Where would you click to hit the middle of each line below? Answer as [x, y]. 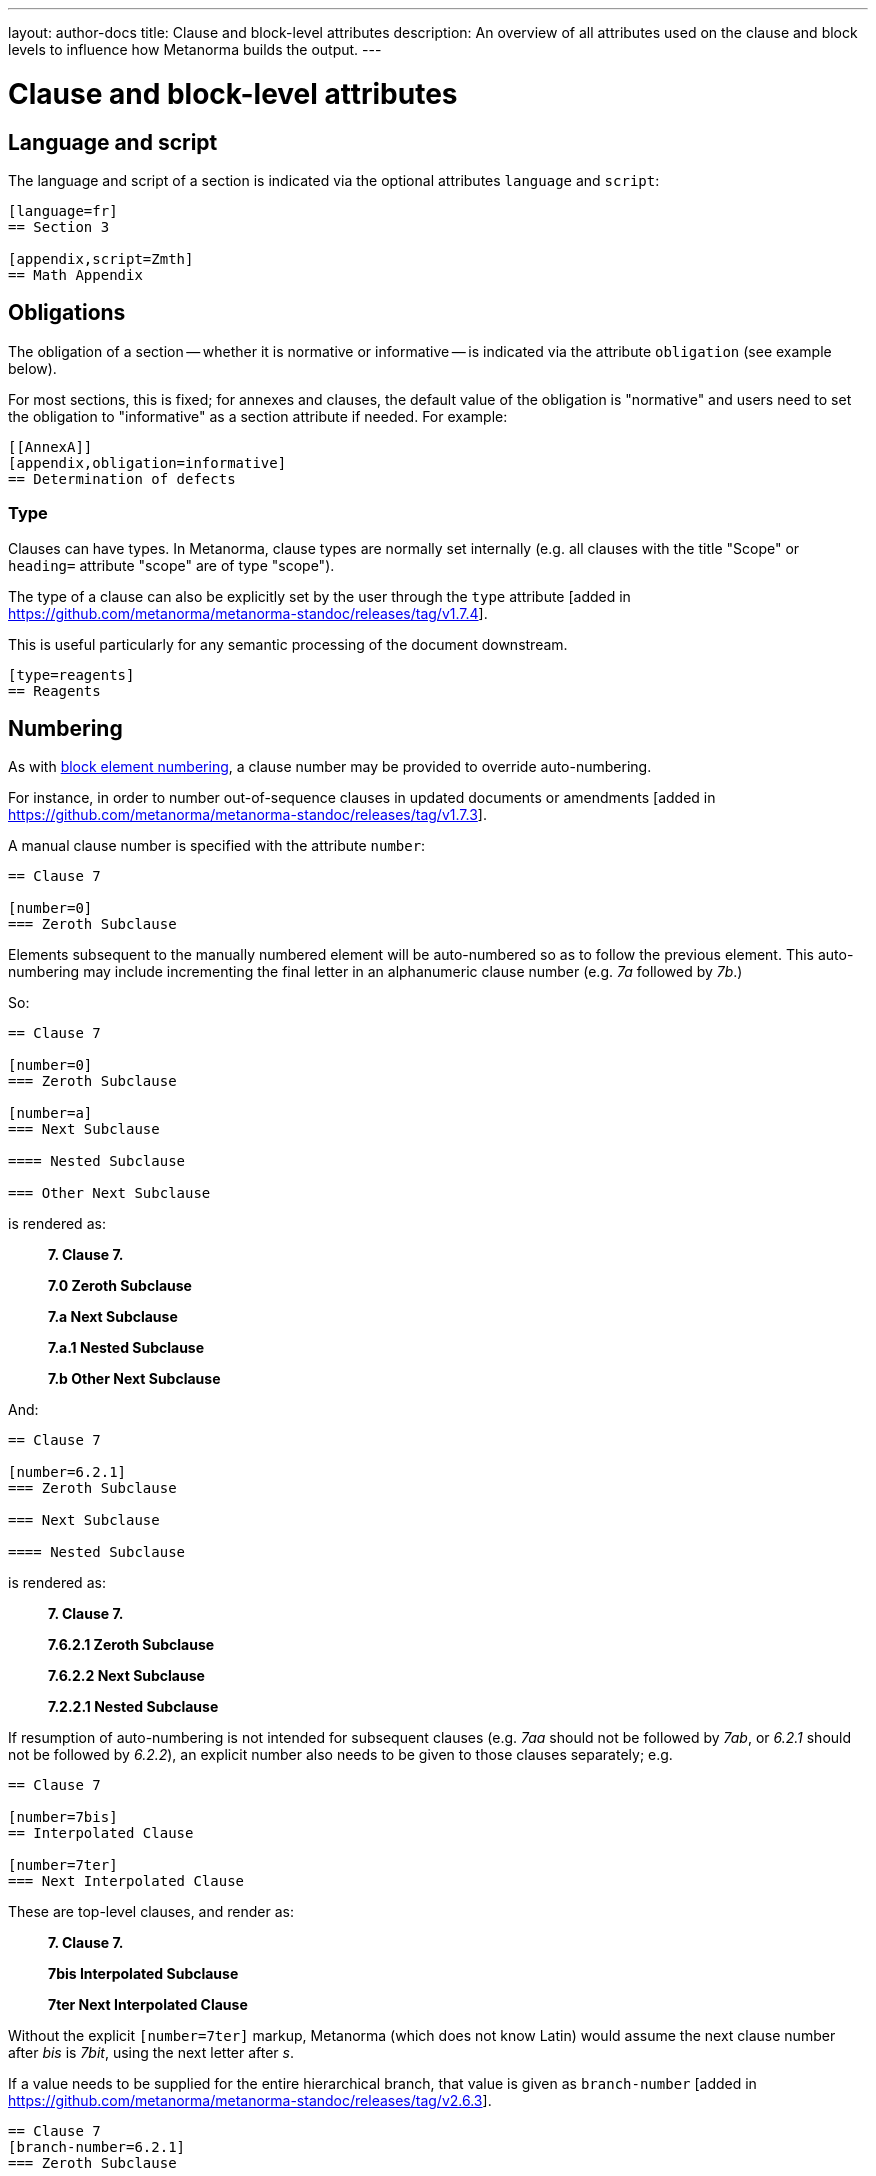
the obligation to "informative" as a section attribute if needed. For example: [258, 416]
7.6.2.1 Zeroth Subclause [131, 1645]
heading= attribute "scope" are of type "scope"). [171, 565]
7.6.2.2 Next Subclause [126, 1676]
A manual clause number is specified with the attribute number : [217, 846]
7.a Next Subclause [113, 1317]
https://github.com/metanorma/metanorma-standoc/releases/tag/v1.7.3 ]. [247, 815]
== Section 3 [59, 226]
